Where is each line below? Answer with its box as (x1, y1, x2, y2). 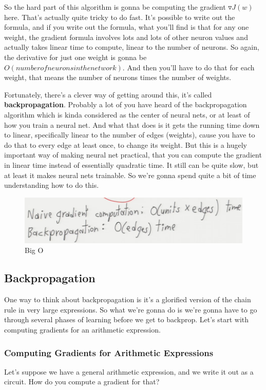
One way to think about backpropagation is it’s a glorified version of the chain (4, 294, 251, 305)
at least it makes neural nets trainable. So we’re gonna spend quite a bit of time (4, 169, 256, 180)
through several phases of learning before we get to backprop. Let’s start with (4, 314, 249, 325)
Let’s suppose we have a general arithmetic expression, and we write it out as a (4, 366, 254, 377)
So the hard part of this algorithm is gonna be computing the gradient (4, 2, 226, 12)
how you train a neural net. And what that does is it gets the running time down (4, 119, 260, 130)
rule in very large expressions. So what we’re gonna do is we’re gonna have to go (4, 304, 257, 315)
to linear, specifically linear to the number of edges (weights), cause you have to (4, 129, 255, 140)
